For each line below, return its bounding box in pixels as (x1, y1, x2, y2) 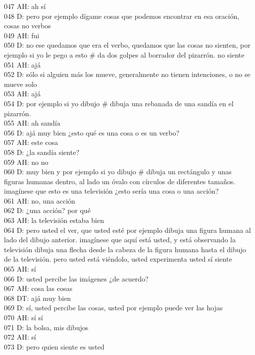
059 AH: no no (4, 156, 49, 167)
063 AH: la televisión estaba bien (4, 215, 104, 225)
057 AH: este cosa (4, 137, 58, 147)
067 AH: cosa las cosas (4, 283, 72, 293)
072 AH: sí (4, 332, 36, 342)
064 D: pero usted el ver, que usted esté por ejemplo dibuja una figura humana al (4, 224, 251, 235)
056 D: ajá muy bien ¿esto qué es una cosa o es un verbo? (4, 127, 179, 138)
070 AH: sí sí (4, 312, 43, 322)
